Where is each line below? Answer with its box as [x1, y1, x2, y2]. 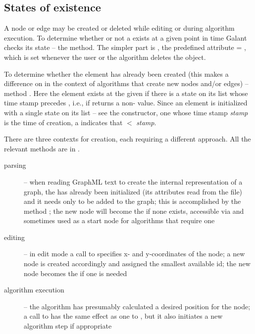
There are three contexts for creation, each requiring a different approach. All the [4, 134, 251, 144]
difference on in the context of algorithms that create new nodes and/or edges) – [4, 78, 249, 89]
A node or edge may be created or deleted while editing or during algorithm [4, 23, 235, 33]
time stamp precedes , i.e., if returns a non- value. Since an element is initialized [4, 97, 248, 108]
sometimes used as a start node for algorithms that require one [24, 215, 215, 226]
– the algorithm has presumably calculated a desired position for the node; [24, 301, 251, 311]
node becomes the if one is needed [24, 268, 127, 278]
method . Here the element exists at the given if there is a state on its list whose [4, 88, 248, 98]
